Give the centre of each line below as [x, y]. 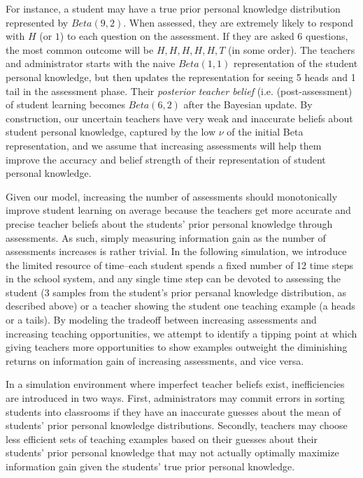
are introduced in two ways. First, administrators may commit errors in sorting [175, 398]
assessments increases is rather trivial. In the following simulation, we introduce [176, 251]
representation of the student [296, 63]
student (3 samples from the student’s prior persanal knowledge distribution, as [176, 292]
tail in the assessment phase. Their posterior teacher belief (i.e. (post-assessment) [179, 90]
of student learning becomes [65, 104]
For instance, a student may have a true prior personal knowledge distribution [173, 8]
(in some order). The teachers [292, 49]
